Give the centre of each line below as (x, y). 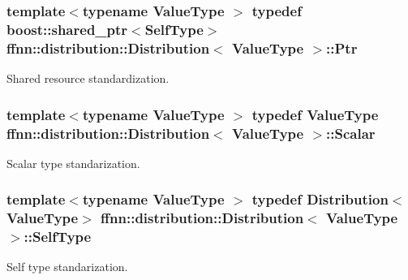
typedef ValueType (315, 114)
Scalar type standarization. (73, 163)
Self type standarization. (67, 267)
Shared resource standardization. (88, 78)
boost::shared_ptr (67, 29)
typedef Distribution (320, 199)
